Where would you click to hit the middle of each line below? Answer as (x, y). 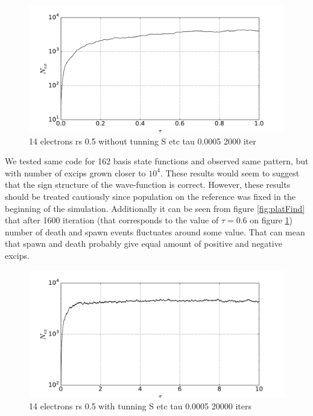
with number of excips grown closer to (75, 172)
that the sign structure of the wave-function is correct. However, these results (148, 185)
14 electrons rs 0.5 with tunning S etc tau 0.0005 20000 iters (140, 406)
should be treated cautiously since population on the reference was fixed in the (150, 196)
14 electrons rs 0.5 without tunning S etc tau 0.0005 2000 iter (143, 141)
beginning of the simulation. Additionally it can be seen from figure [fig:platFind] (155, 208)
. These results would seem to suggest (230, 172)
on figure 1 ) (271, 220)
